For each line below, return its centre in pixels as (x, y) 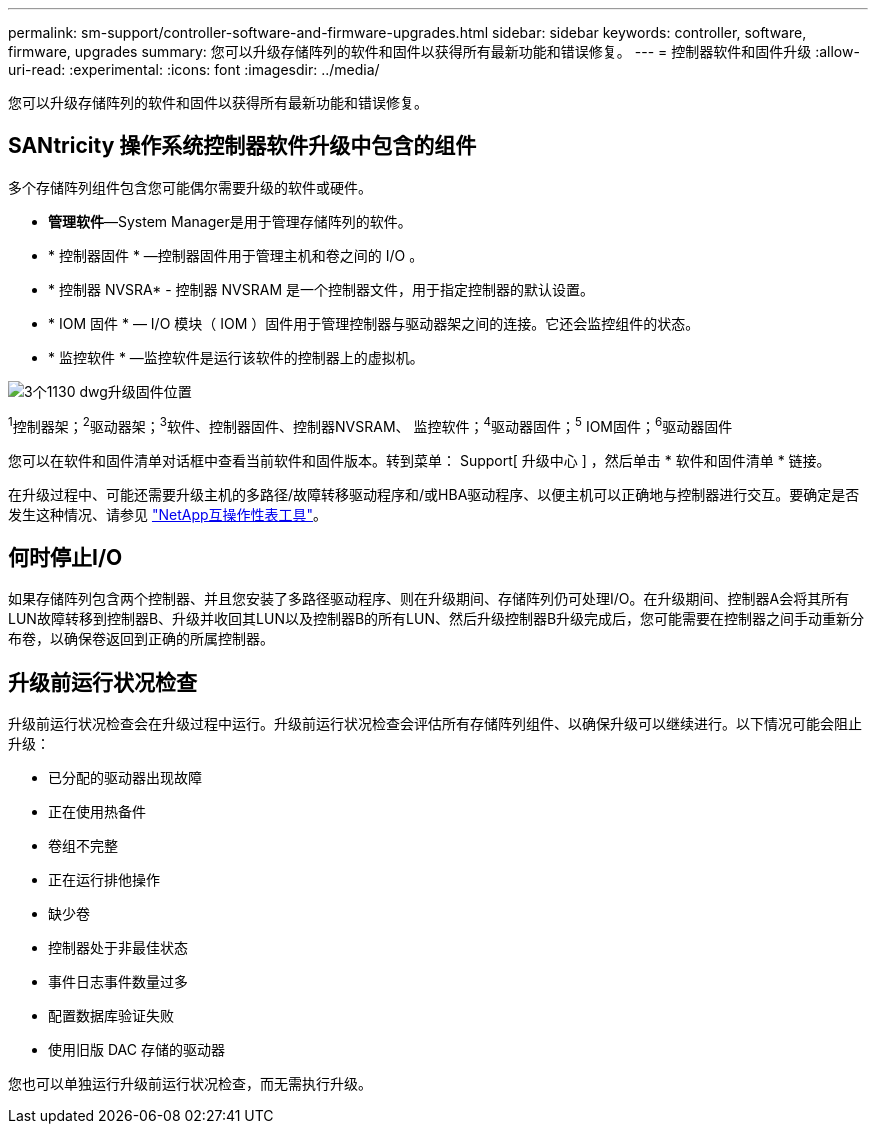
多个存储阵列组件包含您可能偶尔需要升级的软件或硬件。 (190, 187)
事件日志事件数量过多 (118, 982)
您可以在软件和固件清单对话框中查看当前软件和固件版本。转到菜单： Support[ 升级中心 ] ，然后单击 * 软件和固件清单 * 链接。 (419, 460)
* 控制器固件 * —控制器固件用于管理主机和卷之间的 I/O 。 (236, 255)
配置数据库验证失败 (111, 1016)
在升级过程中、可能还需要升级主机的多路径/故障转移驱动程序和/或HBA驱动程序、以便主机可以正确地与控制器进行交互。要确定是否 (434, 494)
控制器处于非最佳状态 (118, 948)
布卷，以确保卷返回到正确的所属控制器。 (141, 639)
